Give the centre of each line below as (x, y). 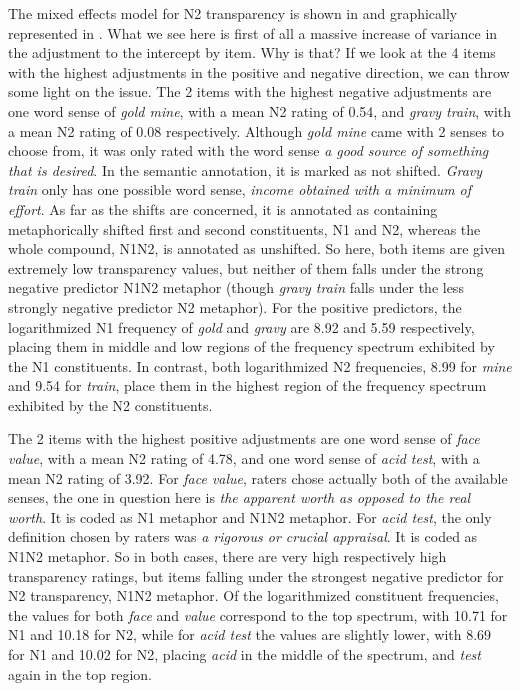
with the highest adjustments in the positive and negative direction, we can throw (259, 71)
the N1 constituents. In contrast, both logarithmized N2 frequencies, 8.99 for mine (260, 365)
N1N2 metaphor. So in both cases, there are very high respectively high (227, 556)
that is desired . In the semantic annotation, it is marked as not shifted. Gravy (245, 169)
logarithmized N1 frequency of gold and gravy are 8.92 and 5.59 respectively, (241, 326)
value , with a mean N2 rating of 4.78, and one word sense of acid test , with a (244, 458)
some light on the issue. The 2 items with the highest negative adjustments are (250, 91)
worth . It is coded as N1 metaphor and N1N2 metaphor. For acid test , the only (250, 516)
